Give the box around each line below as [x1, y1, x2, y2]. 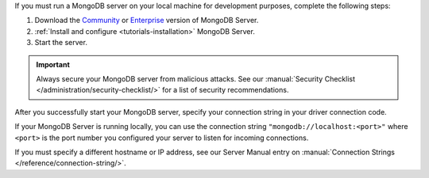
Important [36, 59, 71, 69]
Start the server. [34, 38, 87, 47]
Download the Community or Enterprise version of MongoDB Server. [34, 16, 259, 25]
